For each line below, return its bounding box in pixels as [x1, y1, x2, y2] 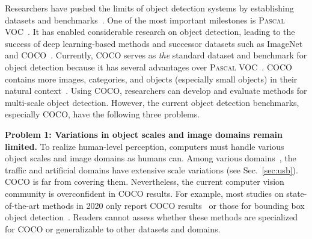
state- [286, 187, 307, 199]
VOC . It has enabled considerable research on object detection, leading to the [5, 25, 295, 38]
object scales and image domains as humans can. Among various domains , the [5, 152, 296, 164]
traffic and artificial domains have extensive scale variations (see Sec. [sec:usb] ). [5, 163, 298, 176]
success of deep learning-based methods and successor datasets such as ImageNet [5, 37, 303, 49]
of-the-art [5, 199, 40, 211]
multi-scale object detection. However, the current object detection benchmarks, [5, 96, 299, 108]
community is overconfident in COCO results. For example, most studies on [5, 187, 284, 199]
